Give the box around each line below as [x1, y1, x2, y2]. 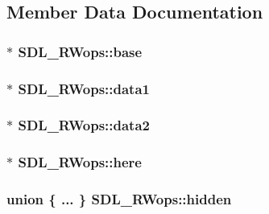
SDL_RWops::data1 [18, 78, 150, 98]
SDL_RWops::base [18, 41, 143, 61]
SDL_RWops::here [18, 152, 142, 172]
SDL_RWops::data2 [18, 115, 150, 135]
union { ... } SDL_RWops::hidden [6, 189, 232, 209]
